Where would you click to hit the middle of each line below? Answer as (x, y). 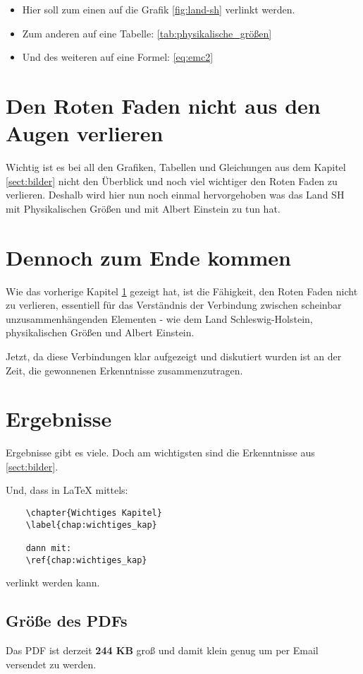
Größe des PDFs (67, 621)
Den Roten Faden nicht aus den (163, 105)
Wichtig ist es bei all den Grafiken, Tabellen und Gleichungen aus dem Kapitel (176, 167)
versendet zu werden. (51, 664)
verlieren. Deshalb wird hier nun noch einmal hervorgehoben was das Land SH (175, 195)
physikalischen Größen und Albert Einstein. (100, 332)
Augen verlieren (85, 133)
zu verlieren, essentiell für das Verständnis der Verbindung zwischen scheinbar (174, 305)
